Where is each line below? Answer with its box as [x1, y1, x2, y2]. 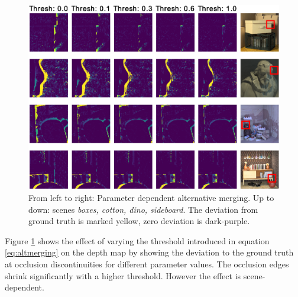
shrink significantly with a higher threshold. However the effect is [5, 269, 241, 282]
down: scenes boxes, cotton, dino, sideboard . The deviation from [28, 203, 258, 215]
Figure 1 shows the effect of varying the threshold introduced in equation [5, 234, 270, 247]
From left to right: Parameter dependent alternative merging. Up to [28, 191, 274, 203]
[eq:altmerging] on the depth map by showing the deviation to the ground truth [5, 246, 294, 258]
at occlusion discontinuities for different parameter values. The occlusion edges [5, 257, 289, 270]
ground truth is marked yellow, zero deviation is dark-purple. [28, 215, 250, 227]
